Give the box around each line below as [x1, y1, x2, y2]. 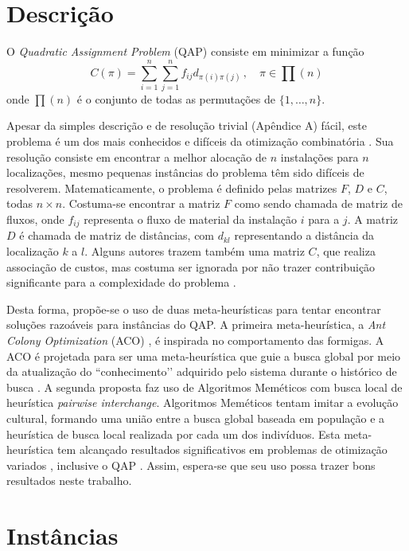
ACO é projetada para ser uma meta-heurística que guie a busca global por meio [6, 347, 401, 364]
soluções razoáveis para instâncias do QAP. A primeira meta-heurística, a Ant [6, 316, 386, 333]
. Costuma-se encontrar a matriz [62, 195, 220, 212]
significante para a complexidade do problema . [6, 274, 236, 291]
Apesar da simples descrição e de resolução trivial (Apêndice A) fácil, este [6, 117, 367, 134]
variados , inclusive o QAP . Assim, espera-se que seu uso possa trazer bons [6, 456, 376, 473]
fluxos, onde [6, 211, 64, 227]
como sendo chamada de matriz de [234, 195, 403, 212]
